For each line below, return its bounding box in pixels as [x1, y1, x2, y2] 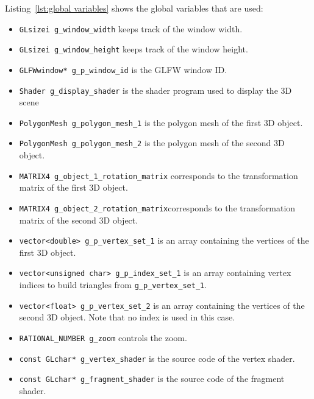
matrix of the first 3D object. [19, 181, 128, 194]
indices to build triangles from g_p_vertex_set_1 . [19, 278, 207, 291]
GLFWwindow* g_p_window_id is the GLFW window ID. [19, 63, 227, 76]
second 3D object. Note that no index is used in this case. [19, 311, 235, 323]
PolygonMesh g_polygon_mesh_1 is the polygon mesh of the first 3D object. [19, 116, 303, 129]
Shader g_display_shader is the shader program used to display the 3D [19, 83, 292, 96]
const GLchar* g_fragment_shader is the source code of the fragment [19, 372, 285, 385]
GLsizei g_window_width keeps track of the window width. [19, 22, 243, 35]
